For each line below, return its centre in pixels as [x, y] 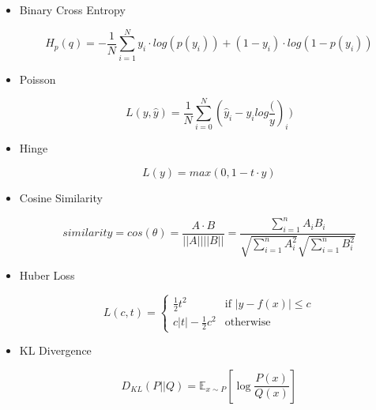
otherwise [248, 323]
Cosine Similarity [61, 198]
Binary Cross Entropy [72, 9]
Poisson [38, 79]
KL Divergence [55, 350]
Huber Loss [47, 275]
